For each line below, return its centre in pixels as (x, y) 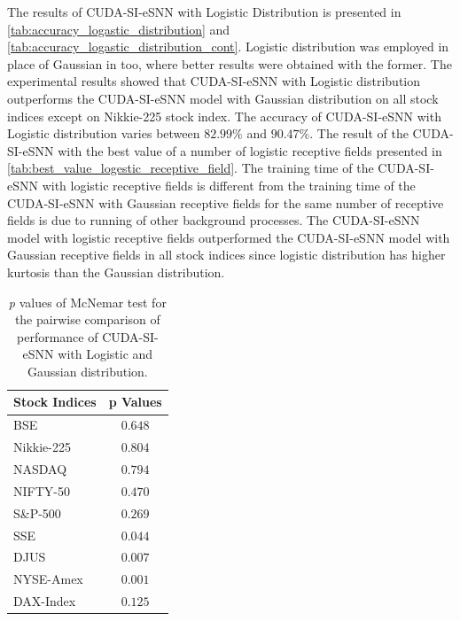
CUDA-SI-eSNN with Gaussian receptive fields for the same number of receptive (226, 202)
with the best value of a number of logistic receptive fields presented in (250, 150)
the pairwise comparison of (87, 319)
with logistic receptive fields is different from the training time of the (229, 185)
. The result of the (359, 133)
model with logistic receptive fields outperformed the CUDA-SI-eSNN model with (229, 237)
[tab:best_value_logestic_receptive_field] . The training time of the (191, 168)
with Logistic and (105, 354)
